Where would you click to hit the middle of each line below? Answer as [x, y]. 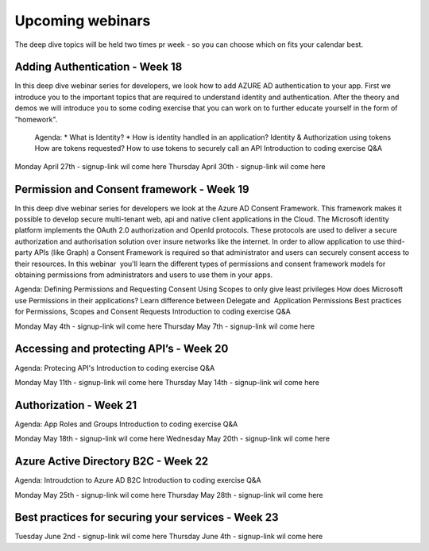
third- [396, 241]
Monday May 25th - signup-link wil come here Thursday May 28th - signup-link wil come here [169, 495]
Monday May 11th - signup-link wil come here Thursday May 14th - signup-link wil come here [167, 382]
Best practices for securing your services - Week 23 [147, 517]
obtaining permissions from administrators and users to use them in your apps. [144, 275]
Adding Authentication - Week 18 [99, 67]
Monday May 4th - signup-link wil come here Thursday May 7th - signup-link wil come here [165, 326]
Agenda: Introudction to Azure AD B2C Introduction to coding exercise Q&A [138, 480]
